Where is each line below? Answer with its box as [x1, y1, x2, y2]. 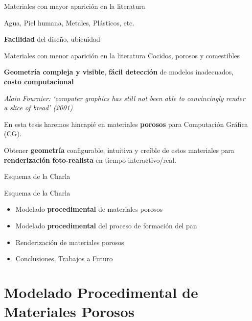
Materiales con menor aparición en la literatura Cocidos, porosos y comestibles [4, 50, 240, 60]
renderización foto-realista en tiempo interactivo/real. [4, 154, 177, 165]
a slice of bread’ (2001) [4, 102, 73, 113]
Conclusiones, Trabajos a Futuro [15, 253, 113, 264]
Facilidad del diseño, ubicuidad [4, 34, 100, 44]
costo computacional [4, 76, 74, 86]
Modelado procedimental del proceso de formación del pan [15, 220, 197, 230]
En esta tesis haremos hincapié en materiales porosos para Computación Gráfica [4, 119, 248, 129]
